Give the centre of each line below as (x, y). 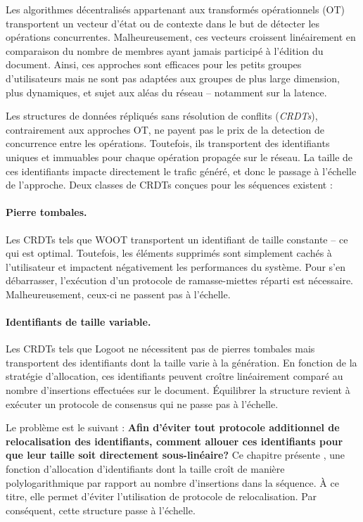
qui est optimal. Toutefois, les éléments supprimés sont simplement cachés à (169, 253)
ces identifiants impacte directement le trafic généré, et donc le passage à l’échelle (181, 171)
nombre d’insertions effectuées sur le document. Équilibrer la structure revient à (178, 390)
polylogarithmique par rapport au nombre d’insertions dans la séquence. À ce (172, 482)
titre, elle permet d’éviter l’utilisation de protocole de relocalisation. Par (161, 496)
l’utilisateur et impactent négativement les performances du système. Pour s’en (176, 266)
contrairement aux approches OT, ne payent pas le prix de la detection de (165, 129)
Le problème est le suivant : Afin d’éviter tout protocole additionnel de (173, 427)
